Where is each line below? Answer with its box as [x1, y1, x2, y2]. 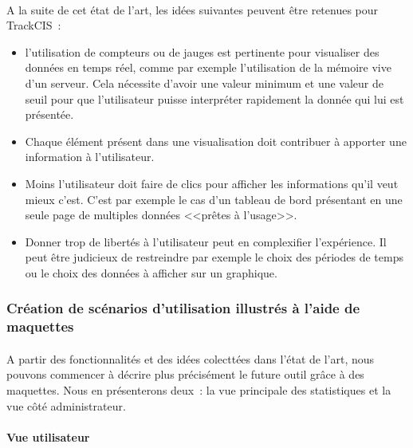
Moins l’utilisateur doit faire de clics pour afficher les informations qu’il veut [25, 175, 399, 191]
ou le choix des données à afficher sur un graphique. [25, 264, 277, 281]
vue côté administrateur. [6, 397, 126, 414]
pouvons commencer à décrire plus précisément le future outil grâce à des [6, 366, 364, 383]
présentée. [25, 106, 74, 123]
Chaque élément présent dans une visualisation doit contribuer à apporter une [25, 132, 407, 149]
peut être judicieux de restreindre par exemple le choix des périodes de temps [25, 249, 403, 265]
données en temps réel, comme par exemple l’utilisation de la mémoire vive [25, 59, 391, 76]
